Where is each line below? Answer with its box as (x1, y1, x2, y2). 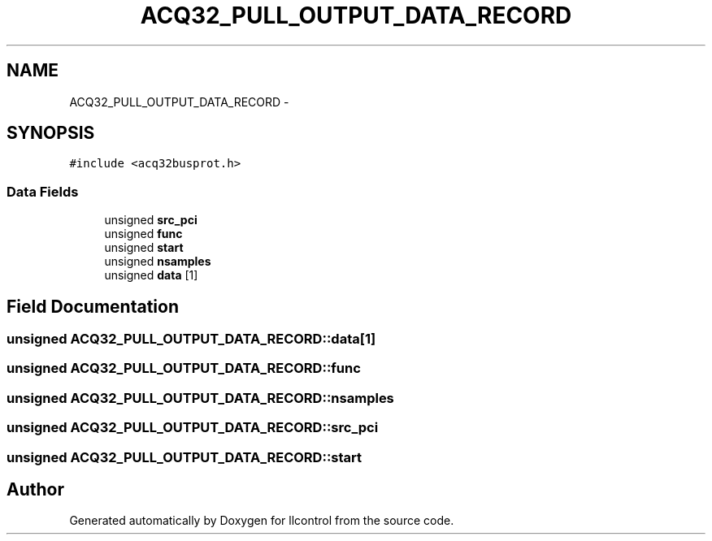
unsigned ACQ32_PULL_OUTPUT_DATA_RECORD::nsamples (7, 389, 394, 406)
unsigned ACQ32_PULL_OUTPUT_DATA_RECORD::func (7, 360, 361, 377)
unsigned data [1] (104, 268, 198, 283)
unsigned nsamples (104, 254, 211, 269)
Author (7, 478, 64, 500)
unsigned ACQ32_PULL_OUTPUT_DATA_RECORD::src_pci (7, 419, 379, 436)
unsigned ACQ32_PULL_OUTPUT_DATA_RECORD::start (7, 448, 363, 465)
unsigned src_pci (104, 213, 198, 227)
